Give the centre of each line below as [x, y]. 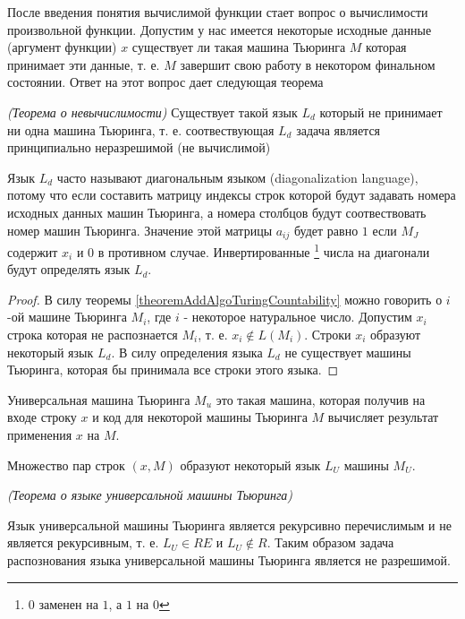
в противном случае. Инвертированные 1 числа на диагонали [264, 250]
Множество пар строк [66, 464]
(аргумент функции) [62, 47]
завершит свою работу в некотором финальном [308, 64]
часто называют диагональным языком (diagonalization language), [237, 177]
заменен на [68, 603]
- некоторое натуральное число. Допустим [298, 317]
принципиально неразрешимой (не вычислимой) [139, 147]
